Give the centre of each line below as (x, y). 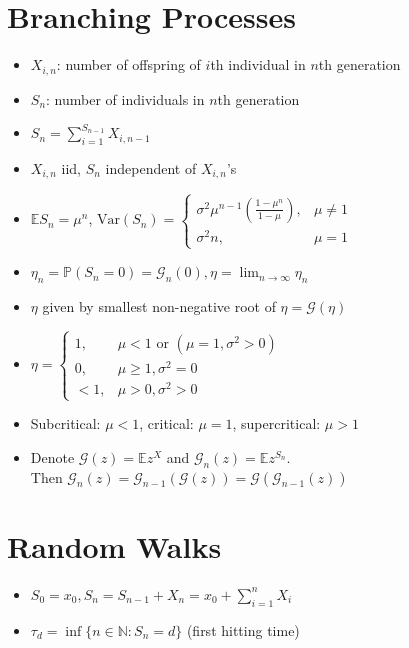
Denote (52, 456)
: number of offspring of (128, 64)
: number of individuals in (125, 98)
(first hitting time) (243, 629)
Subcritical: (65, 423)
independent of (151, 167)
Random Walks (114, 545)
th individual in (258, 64)
